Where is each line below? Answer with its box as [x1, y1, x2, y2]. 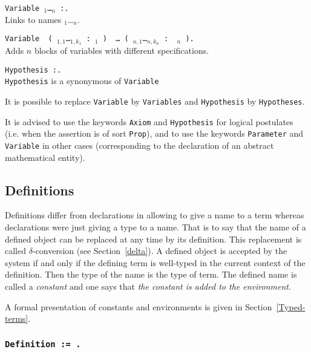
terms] [5, 312, 28, 325]
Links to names [5, 13, 62, 25]
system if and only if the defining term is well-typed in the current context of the [5, 256, 306, 269]
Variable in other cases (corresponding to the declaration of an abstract [5, 139, 274, 151]
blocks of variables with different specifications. [34, 44, 209, 57]
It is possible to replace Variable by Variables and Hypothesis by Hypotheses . [5, 95, 305, 108]
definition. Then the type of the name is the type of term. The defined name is [5, 268, 297, 281]
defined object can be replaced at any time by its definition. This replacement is [5, 232, 302, 245]
